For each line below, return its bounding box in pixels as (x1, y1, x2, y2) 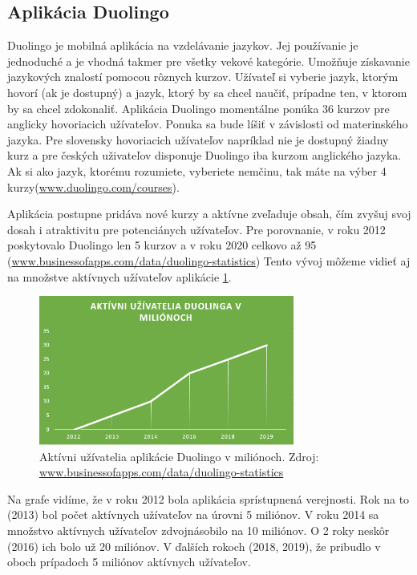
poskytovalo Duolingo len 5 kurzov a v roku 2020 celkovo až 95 (7, 237, 317, 253)
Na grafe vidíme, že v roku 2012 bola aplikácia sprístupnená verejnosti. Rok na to (7, 490, 410, 507)
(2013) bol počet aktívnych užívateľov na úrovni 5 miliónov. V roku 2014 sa (7, 506, 379, 523)
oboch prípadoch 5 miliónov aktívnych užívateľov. (7, 553, 251, 570)
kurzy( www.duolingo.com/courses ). (7, 178, 180, 195)
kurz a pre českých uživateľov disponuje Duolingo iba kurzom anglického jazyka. (7, 147, 402, 164)
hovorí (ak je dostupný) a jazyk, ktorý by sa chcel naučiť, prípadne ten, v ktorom (7, 83, 407, 100)
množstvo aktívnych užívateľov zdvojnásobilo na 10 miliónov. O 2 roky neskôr (7, 522, 390, 539)
